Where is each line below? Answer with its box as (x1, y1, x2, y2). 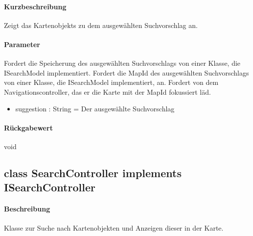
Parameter (4, 39, 40, 49)
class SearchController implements (4, 165, 182, 180)
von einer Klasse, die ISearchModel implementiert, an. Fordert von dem (4, 77, 219, 87)
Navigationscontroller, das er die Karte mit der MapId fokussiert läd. (4, 86, 211, 97)
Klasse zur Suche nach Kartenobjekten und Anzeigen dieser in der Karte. (4, 222, 224, 233)
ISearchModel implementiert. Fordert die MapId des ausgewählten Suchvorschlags (4, 67, 249, 78)
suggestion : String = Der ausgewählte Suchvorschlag (15, 103, 175, 113)
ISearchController (4, 180, 95, 195)
